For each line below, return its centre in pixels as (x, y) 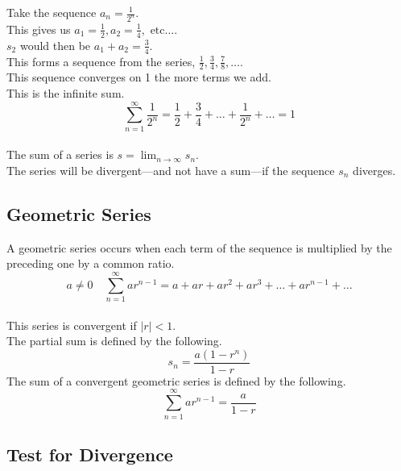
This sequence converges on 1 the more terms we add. (139, 77)
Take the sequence (52, 12)
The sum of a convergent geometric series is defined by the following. (176, 380)
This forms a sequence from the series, (101, 61)
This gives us (39, 29)
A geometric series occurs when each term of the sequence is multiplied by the (199, 247)
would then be (55, 45)
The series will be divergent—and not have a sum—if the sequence (171, 170)
